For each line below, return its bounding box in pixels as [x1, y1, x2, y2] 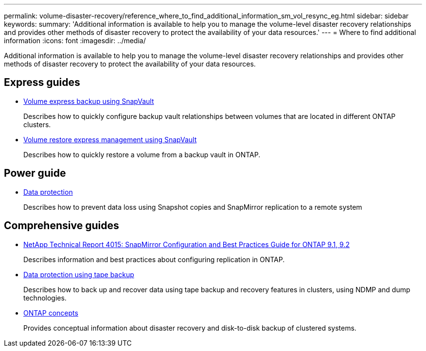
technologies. [23, 293, 67, 302]
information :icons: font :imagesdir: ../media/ [4, 36, 146, 45]
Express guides [4, 76, 80, 89]
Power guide [4, 167, 66, 180]
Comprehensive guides [4, 219, 119, 232]
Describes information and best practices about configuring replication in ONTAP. [23, 255, 285, 264]
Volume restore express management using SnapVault [23, 135, 197, 144]
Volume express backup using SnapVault [23, 97, 154, 105]
